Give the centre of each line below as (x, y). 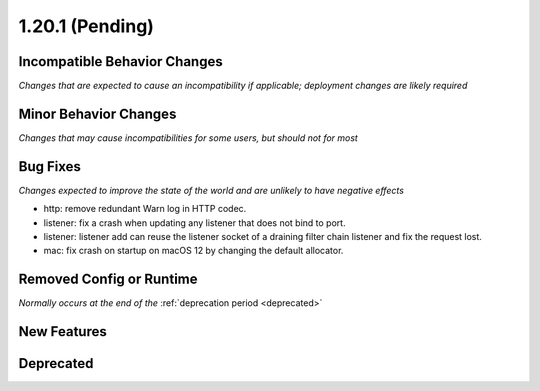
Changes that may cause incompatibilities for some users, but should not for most (188, 137)
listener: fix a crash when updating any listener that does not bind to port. (194, 222)
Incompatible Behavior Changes (121, 61)
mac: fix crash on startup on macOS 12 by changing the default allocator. (193, 251)
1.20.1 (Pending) (86, 26)
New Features (62, 331)
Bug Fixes (50, 166)
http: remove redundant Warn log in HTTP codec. (145, 209)
